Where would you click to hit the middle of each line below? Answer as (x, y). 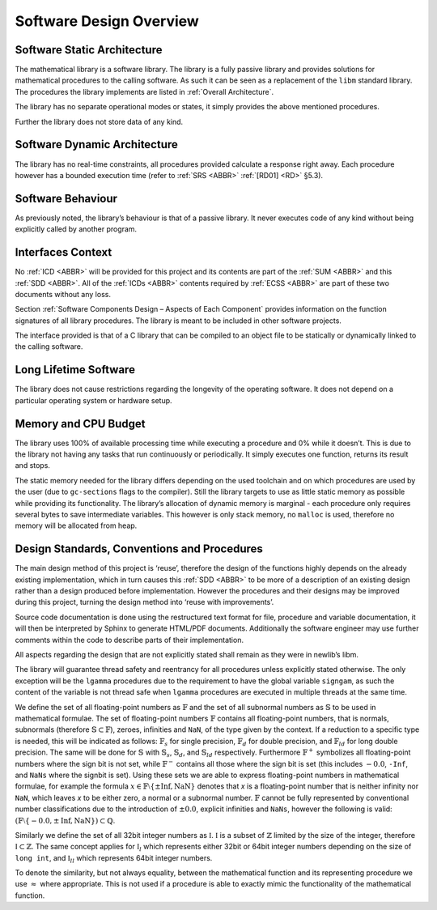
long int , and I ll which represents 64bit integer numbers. (114, 859)
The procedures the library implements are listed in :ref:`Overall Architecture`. (144, 91)
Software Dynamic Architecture (96, 145)
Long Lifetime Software (75, 370)
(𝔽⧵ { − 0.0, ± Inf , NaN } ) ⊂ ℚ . (65, 820)
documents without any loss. (63, 294)
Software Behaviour (66, 198)
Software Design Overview (107, 21)
